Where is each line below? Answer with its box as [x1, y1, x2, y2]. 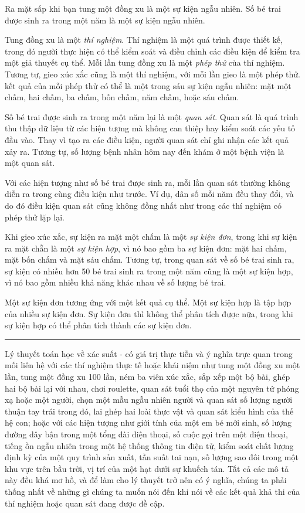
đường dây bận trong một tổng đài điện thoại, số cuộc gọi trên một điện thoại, [5, 428, 288, 440]
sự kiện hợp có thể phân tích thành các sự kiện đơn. [5, 319, 192, 331]
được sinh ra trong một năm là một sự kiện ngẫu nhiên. [5, 13, 205, 26]
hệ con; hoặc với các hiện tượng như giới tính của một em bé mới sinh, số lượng [5, 416, 292, 429]
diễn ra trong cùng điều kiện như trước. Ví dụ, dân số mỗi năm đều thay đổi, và [5, 188, 294, 200]
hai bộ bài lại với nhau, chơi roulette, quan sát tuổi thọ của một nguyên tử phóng [5, 382, 299, 394]
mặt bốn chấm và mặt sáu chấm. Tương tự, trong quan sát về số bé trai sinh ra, [5, 253, 294, 266]
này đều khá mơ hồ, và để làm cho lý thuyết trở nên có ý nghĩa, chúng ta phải [5, 474, 287, 486]
